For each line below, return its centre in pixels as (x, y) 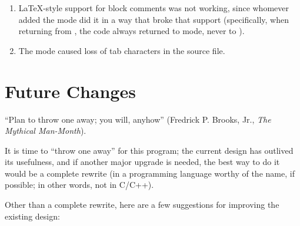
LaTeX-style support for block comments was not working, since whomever (154, 8)
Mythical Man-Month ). (46, 131)
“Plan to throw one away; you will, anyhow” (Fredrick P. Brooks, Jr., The (138, 119)
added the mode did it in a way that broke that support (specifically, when (154, 19)
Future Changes (70, 91)
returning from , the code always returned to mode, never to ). (131, 31)
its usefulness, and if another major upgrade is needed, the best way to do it (142, 162)
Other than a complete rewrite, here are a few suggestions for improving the (142, 205)
